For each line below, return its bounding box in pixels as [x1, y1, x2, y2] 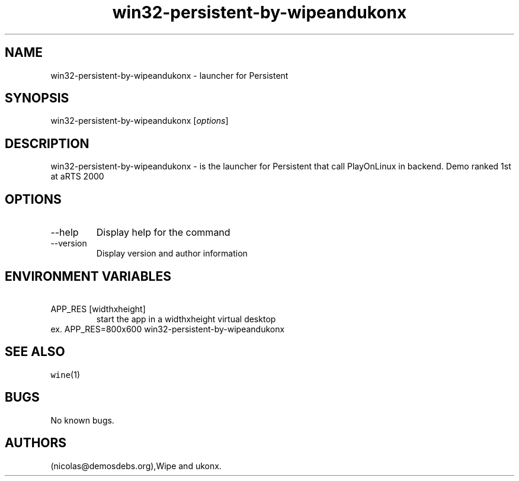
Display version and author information [96, 248, 248, 259]
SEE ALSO [5, 344, 65, 360]
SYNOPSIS [5, 91, 69, 106]
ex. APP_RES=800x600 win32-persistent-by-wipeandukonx [50, 323, 285, 334]
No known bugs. [50, 415, 114, 425]
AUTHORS [5, 435, 67, 451]
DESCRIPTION [5, 136, 89, 151]
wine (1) [50, 369, 81, 380]
